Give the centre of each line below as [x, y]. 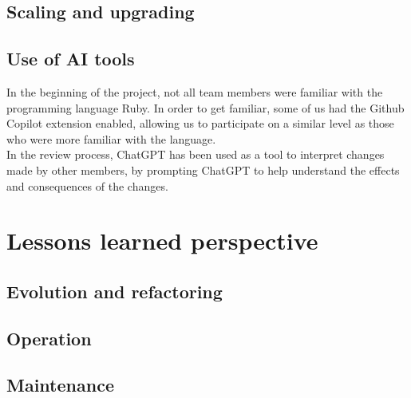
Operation [49, 338]
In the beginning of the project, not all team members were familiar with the [195, 91]
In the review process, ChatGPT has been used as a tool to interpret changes [196, 154]
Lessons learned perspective [162, 240]
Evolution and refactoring [115, 291]
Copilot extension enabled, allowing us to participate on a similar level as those [200, 123]
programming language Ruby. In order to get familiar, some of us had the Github [205, 107]
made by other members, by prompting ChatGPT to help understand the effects [203, 169]
